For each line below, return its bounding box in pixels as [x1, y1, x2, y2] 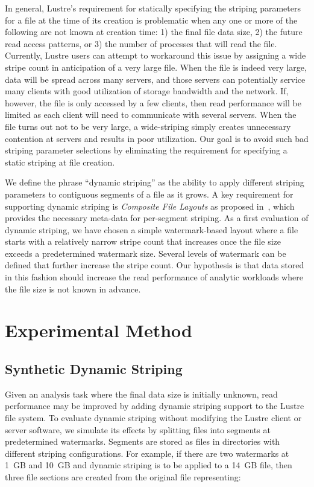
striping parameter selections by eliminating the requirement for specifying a [5, 144, 287, 156]
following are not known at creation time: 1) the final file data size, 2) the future [5, 25, 303, 38]
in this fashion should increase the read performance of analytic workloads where [5, 271, 303, 283]
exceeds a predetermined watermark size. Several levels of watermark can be [5, 247, 286, 259]
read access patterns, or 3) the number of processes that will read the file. [5, 37, 277, 50]
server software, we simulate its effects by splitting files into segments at [5, 423, 271, 436]
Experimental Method [5, 318, 192, 343]
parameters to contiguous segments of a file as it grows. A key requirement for [5, 187, 294, 200]
